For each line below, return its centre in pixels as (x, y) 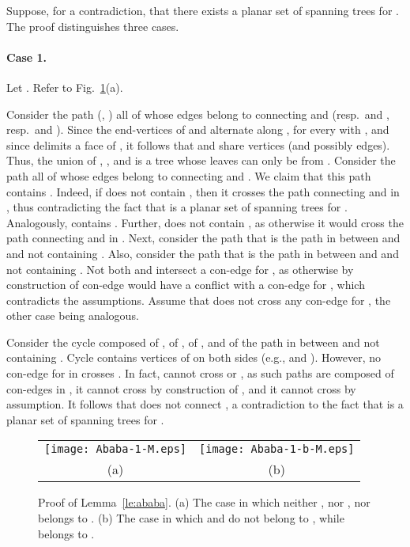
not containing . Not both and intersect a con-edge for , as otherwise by (180, 269)
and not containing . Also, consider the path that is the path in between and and (203, 253)
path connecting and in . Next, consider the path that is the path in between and (203, 238)
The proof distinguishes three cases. (93, 26)
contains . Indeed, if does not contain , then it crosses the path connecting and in (203, 191)
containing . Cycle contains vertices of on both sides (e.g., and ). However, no (194, 357)
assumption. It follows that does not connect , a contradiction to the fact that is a (205, 404)
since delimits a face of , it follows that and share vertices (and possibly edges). (198, 144)
